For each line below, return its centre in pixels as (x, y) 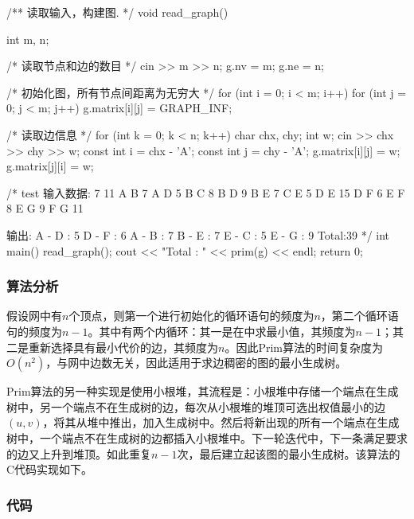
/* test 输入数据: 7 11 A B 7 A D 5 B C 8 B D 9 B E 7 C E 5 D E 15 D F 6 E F (206, 192)
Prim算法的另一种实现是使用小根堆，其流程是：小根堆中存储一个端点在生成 (203, 391)
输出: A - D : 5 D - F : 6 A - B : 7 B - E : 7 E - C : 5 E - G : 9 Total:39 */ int (198, 234)
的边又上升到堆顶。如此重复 (79, 453)
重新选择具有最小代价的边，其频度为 (123, 347)
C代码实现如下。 (50, 469)
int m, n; (28, 39)
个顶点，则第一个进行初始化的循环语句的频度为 (191, 316)
